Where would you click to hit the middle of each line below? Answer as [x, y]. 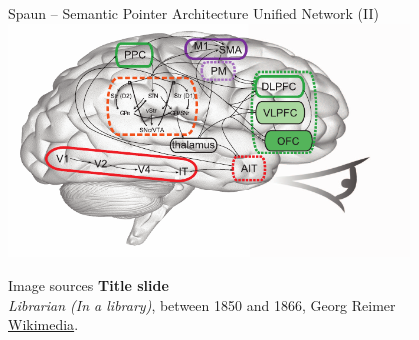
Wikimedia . [43, 324]
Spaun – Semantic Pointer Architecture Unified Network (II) [193, 13]
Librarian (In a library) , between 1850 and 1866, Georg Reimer [202, 304]
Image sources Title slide [88, 284]
